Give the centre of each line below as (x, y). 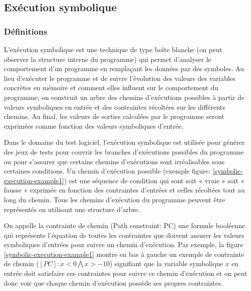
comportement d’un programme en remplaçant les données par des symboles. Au (124, 68)
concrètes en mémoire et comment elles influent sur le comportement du (111, 87)
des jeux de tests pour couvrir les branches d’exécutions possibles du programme (124, 151)
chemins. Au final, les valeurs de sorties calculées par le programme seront (114, 116)
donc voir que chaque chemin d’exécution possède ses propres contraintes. (114, 282)
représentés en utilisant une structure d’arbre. (72, 209)
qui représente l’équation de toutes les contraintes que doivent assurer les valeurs (124, 235)
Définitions (26, 31)
